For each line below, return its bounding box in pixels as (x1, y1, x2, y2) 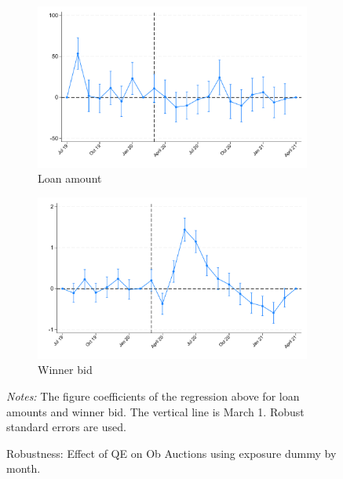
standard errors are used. (6, 419, 126, 435)
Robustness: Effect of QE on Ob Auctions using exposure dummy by (6, 445, 337, 461)
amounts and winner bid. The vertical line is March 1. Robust (6, 403, 305, 419)
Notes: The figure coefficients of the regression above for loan (6, 388, 300, 405)
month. (6, 460, 41, 477)
